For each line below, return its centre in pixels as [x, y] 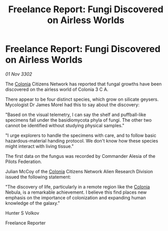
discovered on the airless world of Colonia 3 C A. [57, 89]
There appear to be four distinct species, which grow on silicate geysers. [82, 99]
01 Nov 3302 [19, 74]
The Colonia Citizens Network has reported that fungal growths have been [83, 84]
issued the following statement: [38, 177]
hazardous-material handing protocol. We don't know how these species [82, 141]
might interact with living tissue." [40, 146]
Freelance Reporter [26, 223]
